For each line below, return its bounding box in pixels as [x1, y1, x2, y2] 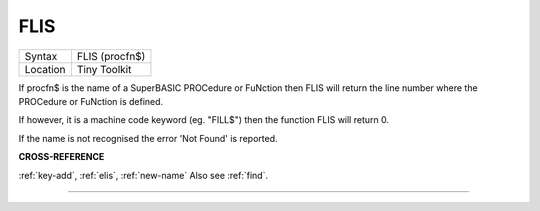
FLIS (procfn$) [76, 49, 146, 63]
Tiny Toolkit [76, 62, 132, 76]
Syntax [24, 49, 58, 63]
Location [24, 62, 66, 76]
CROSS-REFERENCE [18, 151, 105, 163]
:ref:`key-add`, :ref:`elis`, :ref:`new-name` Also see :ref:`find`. [18, 169, 269, 181]
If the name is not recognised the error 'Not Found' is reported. [18, 132, 278, 144]
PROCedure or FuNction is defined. [18, 95, 164, 107]
